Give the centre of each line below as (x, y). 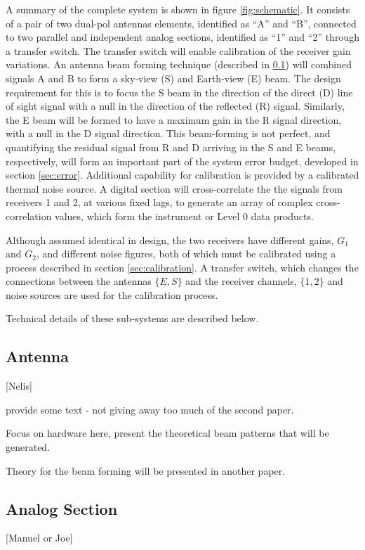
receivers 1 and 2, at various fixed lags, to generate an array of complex (159, 202)
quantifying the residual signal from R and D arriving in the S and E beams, (171, 147)
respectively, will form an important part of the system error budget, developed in (182, 161)
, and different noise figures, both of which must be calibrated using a (186, 254)
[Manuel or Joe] (39, 538)
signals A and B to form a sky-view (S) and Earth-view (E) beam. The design (173, 78)
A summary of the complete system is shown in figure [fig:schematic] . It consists (178, 9)
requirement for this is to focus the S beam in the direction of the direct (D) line (179, 92)
